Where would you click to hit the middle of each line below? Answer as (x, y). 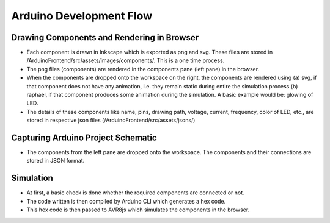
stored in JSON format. (56, 161)
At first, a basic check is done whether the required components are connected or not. (135, 193)
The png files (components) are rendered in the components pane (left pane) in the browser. (143, 69)
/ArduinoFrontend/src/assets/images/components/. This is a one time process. (126, 60)
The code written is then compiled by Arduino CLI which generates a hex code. (126, 201)
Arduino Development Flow (82, 16)
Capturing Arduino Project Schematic (84, 138)
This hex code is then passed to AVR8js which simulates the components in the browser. (138, 210)
